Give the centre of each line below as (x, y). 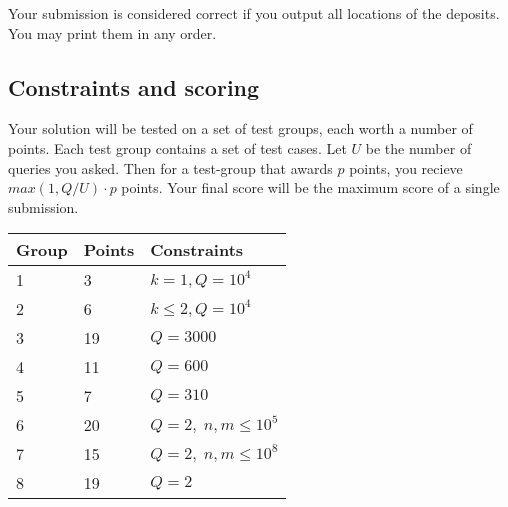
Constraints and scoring (134, 86)
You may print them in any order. (112, 32)
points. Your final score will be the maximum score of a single (310, 187)
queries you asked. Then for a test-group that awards (170, 167)
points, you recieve (406, 167)
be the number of (418, 147)
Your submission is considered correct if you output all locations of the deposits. (254, 13)
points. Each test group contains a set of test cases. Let (177, 147)
